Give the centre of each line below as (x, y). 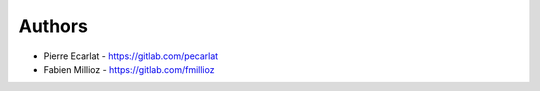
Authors (53, 26)
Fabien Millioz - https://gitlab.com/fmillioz (129, 69)
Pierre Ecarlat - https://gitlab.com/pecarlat (131, 56)
